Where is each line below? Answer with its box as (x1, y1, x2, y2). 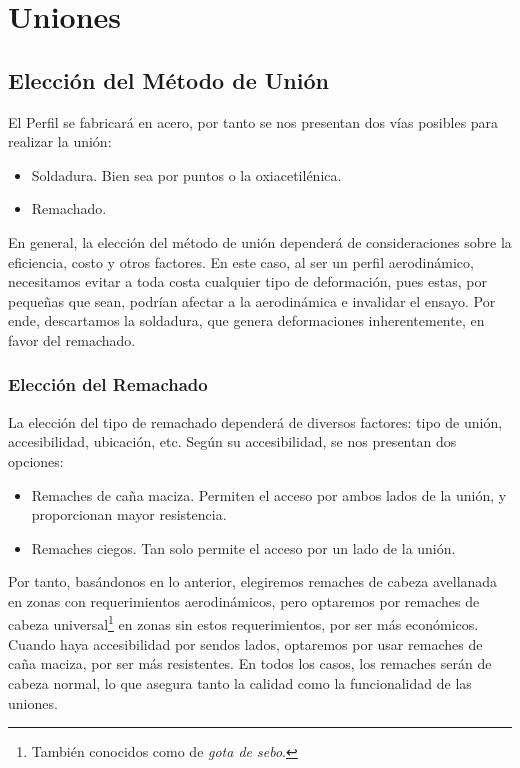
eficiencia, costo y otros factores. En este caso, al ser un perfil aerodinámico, (8, 251, 474, 272)
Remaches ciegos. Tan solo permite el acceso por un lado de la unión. (31, 537, 456, 558)
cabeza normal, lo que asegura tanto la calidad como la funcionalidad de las (8, 672, 472, 693)
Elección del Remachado (8, 372, 208, 397)
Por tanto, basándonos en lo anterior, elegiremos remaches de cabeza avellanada (8, 571, 498, 592)
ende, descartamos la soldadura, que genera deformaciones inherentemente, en (8, 310, 485, 331)
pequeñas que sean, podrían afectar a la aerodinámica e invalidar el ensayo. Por (8, 290, 496, 311)
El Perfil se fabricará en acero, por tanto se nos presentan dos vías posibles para (8, 111, 499, 132)
